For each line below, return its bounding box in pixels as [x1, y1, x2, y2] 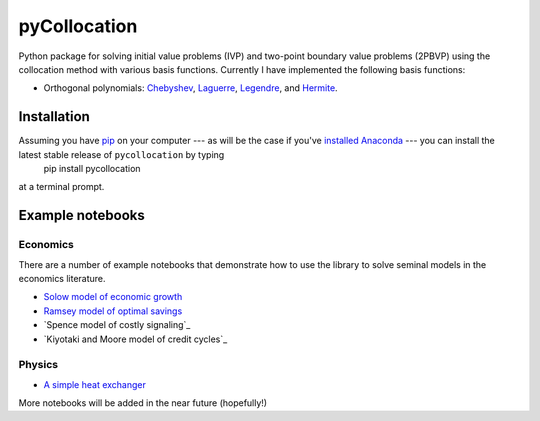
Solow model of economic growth [43, 291, 183, 303]
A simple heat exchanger [43, 378, 147, 390]
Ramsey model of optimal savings [43, 305, 183, 317]
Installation [18, 108, 90, 125]
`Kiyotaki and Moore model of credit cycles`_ [43, 333, 228, 345]
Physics [18, 358, 59, 372]
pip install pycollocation [43, 163, 141, 175]
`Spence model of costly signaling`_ [43, 319, 191, 331]
